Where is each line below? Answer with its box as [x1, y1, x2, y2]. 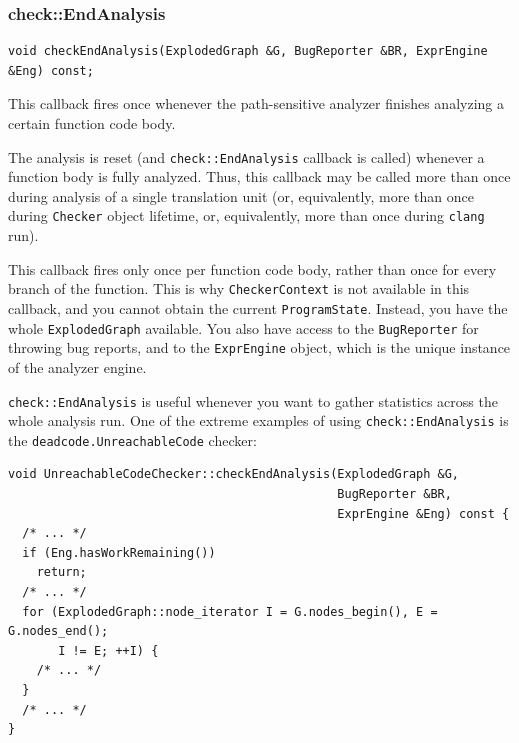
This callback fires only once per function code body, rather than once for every [8, 258, 497, 279]
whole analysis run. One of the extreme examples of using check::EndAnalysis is [8, 410, 509, 431]
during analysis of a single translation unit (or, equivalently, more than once [8, 185, 475, 206]
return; [36, 565, 87, 580]
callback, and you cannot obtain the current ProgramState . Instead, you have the [8, 297, 508, 318]
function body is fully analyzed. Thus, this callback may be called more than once [8, 166, 511, 187]
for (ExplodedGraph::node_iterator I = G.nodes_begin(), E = [22, 604, 438, 619]
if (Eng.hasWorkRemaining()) [22, 545, 216, 560]
